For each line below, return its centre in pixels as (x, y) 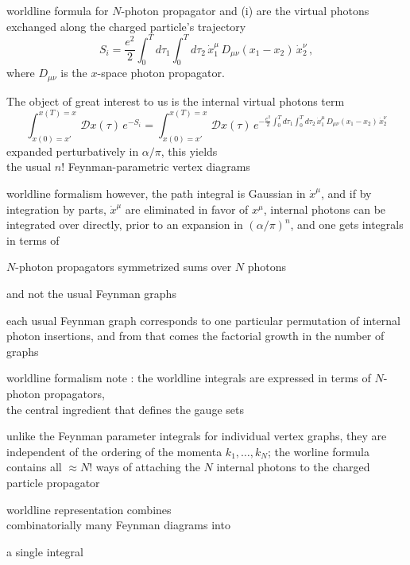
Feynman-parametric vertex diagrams (159, 166)
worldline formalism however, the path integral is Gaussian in (156, 193)
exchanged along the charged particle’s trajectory (126, 26)
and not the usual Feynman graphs (91, 293)
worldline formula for (58, 10)
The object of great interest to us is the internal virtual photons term (176, 101)
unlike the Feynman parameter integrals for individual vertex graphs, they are (197, 436)
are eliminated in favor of (187, 209)
